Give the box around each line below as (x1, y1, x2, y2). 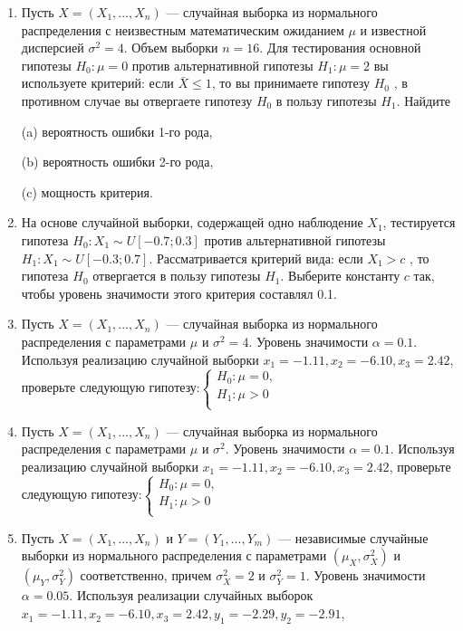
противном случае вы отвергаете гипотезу (21, 91, 253, 110)
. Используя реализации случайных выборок (69, 586, 313, 605)
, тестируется (382, 213, 456, 232)
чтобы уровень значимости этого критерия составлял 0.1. (21, 283, 337, 302)
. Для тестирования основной (259, 38, 421, 57)
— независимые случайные (278, 528, 429, 547)
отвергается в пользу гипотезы (92, 266, 261, 285)
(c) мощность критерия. (21, 182, 153, 201)
